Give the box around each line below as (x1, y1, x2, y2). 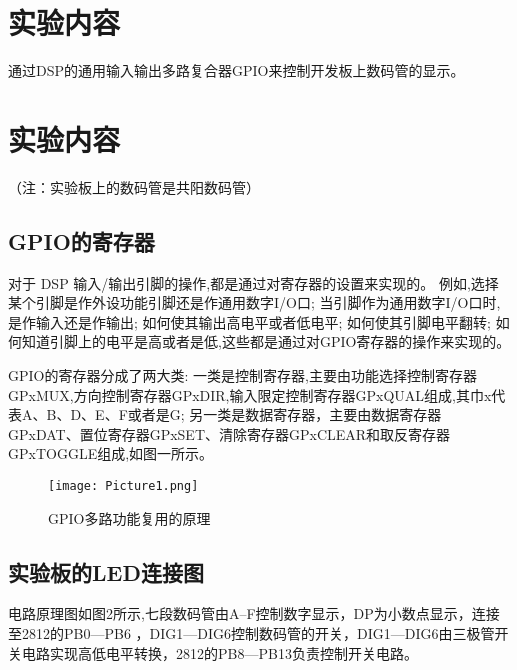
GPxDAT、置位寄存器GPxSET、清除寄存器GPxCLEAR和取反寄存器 (8, 423, 451, 444)
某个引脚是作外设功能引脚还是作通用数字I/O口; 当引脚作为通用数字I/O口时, (8, 292, 501, 313)
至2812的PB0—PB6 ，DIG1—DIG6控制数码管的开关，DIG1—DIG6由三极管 (8, 623, 495, 644)
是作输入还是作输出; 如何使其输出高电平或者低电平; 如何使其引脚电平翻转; (8, 311, 491, 332)
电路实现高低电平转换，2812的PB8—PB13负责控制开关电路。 (21, 642, 418, 663)
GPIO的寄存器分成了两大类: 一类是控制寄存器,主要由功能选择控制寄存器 (8, 365, 477, 386)
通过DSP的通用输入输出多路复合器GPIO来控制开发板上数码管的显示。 (8, 60, 465, 81)
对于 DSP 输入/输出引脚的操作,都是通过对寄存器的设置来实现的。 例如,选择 (8, 272, 499, 293)
